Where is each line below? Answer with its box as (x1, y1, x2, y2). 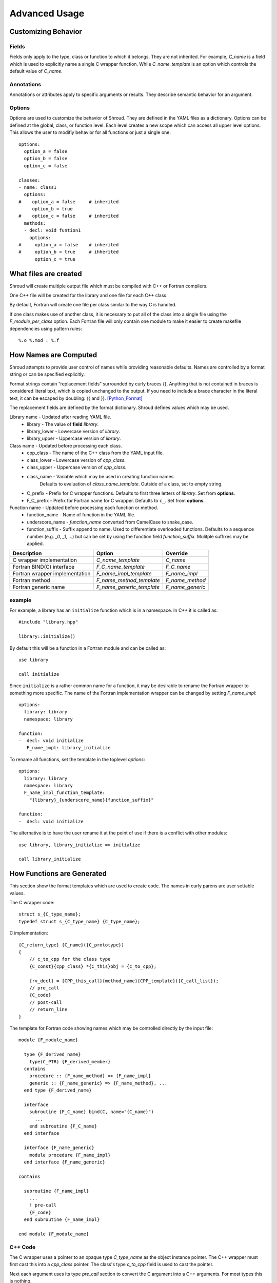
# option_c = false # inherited (18, 213, 119, 219)
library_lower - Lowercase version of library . (27, 429, 121, 435)
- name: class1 (18, 184, 57, 190)
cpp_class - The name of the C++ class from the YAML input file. (27, 450, 164, 456)
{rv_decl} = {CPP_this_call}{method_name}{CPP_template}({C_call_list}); (29, 978, 219, 984)
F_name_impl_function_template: (24, 790, 105, 795)
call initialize (18, 671, 60, 677)
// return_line (29, 1006, 68, 1013)
